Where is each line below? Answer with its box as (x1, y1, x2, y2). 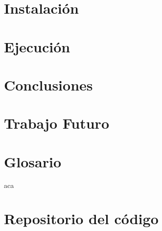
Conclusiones (4, 74, 93, 94)
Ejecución (4, 36, 70, 56)
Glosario (4, 151, 62, 171)
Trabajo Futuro (4, 113, 109, 133)
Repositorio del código (4, 208, 159, 229)
